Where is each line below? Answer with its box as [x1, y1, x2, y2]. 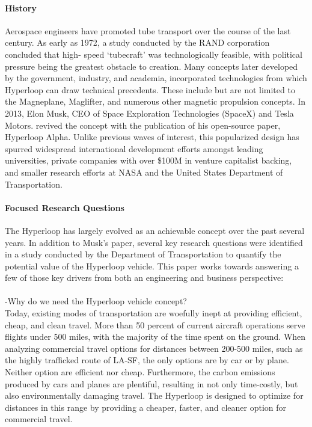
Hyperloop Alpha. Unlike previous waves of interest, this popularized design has [5, 131, 299, 143]
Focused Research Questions [5, 201, 124, 213]
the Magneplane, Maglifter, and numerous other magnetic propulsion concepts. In [5, 95, 306, 108]
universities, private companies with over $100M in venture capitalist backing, [5, 154, 292, 167]
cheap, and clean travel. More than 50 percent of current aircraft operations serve [5, 318, 305, 331]
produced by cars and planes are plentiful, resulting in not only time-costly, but [5, 377, 298, 390]
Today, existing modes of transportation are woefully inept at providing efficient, [5, 307, 302, 319]
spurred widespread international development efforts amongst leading [5, 142, 263, 155]
